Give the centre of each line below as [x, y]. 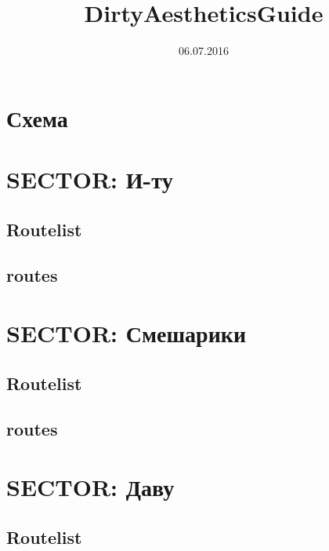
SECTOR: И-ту [90, 179]
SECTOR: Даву [90, 486]
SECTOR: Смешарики [127, 333]
